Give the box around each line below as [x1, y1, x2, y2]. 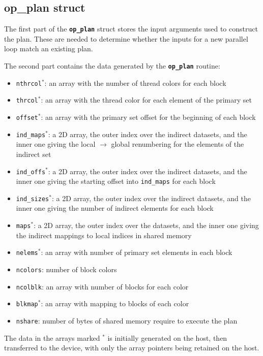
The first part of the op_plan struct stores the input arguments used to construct [4, 23, 258, 34]
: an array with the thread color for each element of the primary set [41, 94, 252, 105]
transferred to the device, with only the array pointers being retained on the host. [4, 342, 259, 353]
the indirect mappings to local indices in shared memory [16, 230, 192, 240]
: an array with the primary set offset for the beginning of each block [41, 112, 256, 122]
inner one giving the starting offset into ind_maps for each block [16, 176, 216, 186]
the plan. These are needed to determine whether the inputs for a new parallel [4, 33, 248, 44]
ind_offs [16, 168, 46, 176]
